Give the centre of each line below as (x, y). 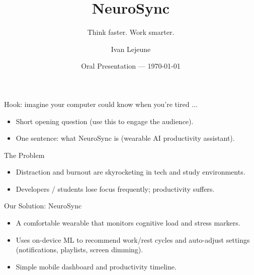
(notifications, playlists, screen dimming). (79, 250)
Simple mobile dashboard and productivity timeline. (96, 266)
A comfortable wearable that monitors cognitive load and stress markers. (128, 223)
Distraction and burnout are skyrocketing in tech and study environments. (131, 172)
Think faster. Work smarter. (131, 32)
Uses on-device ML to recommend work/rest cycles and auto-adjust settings (133, 239)
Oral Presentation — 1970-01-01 (131, 66)
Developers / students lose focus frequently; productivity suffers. (115, 188)
